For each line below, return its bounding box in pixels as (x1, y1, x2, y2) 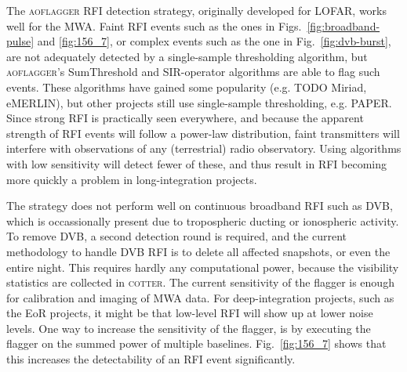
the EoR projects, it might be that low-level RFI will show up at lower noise (6, 305, 373, 321)
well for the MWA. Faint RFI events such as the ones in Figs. (6, 17, 302, 34)
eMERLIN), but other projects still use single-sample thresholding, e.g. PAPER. (6, 94, 392, 110)
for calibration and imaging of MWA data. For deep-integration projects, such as (6, 289, 394, 305)
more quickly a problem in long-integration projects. (6, 171, 257, 187)
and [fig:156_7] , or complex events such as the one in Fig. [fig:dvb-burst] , (37, 33, 391, 49)
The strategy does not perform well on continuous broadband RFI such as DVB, (6, 197, 393, 214)
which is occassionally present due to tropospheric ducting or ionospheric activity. (6, 212, 399, 229)
